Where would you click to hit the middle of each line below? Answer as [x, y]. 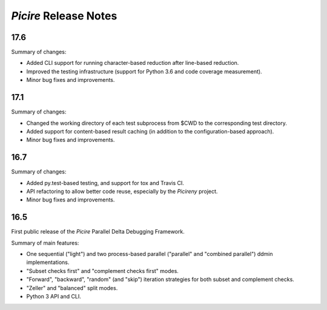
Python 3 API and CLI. [54, 297]
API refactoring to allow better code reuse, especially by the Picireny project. [122, 191]
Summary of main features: [45, 243]
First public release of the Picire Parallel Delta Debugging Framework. [98, 232]
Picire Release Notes [64, 16]
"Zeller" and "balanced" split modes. [72, 288]
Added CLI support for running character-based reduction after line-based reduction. [133, 63]
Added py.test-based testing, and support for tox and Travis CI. [105, 183]
